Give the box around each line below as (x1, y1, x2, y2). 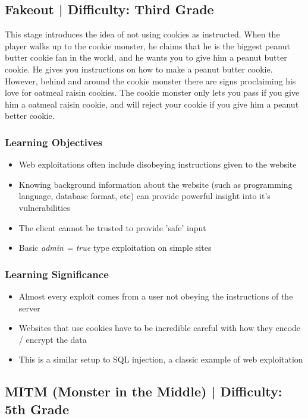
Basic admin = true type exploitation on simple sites (18, 241, 212, 254)
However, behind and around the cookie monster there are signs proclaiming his (5, 74, 296, 87)
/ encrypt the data (18, 333, 87, 345)
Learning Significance (5, 266, 109, 281)
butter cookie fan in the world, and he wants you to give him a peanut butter (5, 51, 287, 64)
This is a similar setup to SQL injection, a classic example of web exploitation (18, 353, 303, 366)
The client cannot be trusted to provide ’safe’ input (18, 221, 206, 234)
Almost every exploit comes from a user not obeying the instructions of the (18, 289, 293, 302)
